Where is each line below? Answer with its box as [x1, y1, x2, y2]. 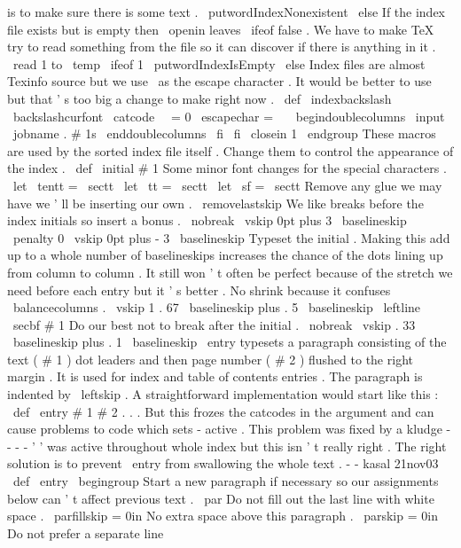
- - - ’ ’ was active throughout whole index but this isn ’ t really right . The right [7, 436, 447, 455]
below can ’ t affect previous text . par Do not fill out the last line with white [7, 489, 434, 507]
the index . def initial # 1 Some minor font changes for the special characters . [7, 159, 447, 177]
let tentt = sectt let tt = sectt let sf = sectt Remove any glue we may [12, 176, 442, 194]
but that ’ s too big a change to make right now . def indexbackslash [7, 89, 392, 107]
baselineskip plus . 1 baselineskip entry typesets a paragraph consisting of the [12, 333, 447, 351]
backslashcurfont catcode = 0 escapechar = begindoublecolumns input [12, 106, 445, 125]
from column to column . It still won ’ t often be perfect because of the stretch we [7, 262, 453, 281]
